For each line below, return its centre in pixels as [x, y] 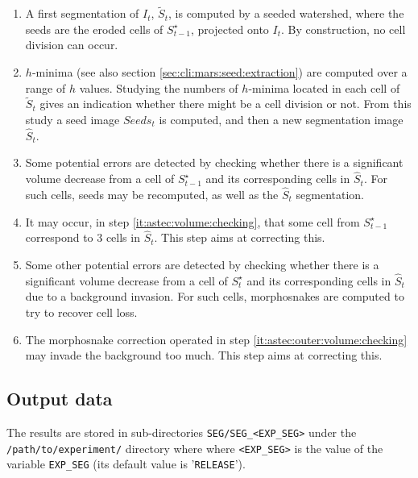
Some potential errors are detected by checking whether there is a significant [214, 162]
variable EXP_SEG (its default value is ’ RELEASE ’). [126, 464]
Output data [60, 399]
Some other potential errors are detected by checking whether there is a [202, 265]
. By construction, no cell [344, 29]
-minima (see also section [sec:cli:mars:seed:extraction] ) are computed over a [219, 72]
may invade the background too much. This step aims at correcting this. [204, 355]
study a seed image [72, 119]
